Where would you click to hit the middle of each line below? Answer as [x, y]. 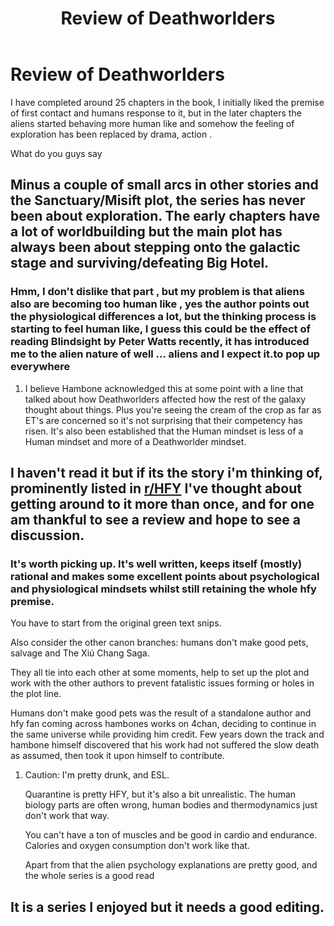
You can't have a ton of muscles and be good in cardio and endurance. [171, 835]
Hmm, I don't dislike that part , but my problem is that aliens [157, 292]
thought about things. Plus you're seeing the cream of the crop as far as [173, 409]
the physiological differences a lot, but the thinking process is [163, 317]
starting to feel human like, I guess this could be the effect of [161, 329]
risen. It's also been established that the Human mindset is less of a [164, 431]
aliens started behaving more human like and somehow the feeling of [152, 123]
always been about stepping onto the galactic [155, 247]
